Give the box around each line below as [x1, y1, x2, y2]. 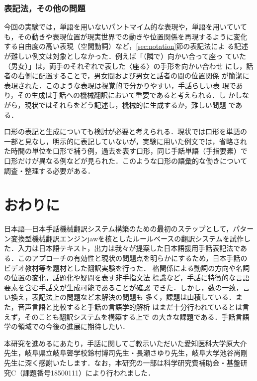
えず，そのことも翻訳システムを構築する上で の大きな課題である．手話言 [4, 311, 243, 322]
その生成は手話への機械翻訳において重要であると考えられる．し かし [17, 90, 243, 100]
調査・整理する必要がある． [4, 165, 94, 176]
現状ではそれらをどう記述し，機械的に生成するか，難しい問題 [24, 99, 226, 110]
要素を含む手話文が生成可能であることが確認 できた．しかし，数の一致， [4, 282, 243, 292]
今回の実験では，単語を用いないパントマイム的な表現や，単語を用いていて [4, 21, 248, 32]
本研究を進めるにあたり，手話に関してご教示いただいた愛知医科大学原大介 [4, 338, 247, 348]
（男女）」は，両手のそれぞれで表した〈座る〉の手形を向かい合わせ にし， [4, 60, 247, 71]
